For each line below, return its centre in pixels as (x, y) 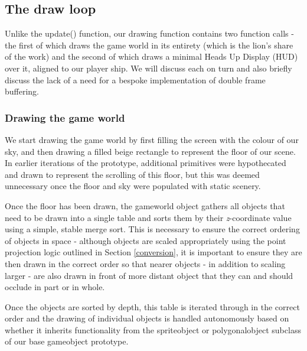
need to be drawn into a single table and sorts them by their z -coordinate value (148, 217)
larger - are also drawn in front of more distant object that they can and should (149, 275)
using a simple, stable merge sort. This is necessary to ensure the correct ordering (152, 229)
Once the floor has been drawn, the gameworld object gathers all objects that (145, 205)
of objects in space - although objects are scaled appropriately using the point (146, 240)
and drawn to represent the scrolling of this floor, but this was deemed (132, 174)
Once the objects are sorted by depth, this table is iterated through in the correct (152, 306)
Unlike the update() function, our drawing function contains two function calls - (149, 33)
